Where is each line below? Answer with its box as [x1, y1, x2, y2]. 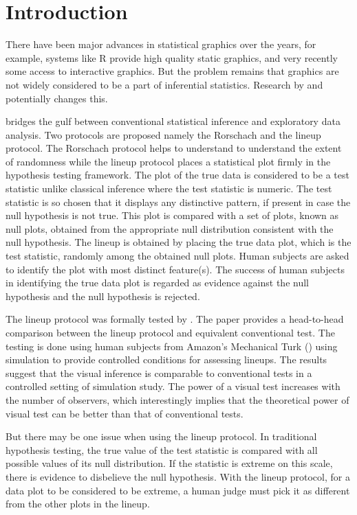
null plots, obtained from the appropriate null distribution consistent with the [6, 221, 334, 236]
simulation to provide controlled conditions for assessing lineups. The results [6, 352, 327, 367]
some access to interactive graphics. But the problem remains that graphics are [6, 64, 339, 78]
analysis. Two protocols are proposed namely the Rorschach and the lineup [6, 127, 321, 141]
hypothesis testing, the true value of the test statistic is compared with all [6, 442, 318, 457]
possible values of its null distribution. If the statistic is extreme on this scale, [6, 456, 333, 470]
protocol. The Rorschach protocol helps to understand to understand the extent [6, 141, 342, 155]
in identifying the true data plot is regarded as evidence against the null [6, 275, 309, 290]
